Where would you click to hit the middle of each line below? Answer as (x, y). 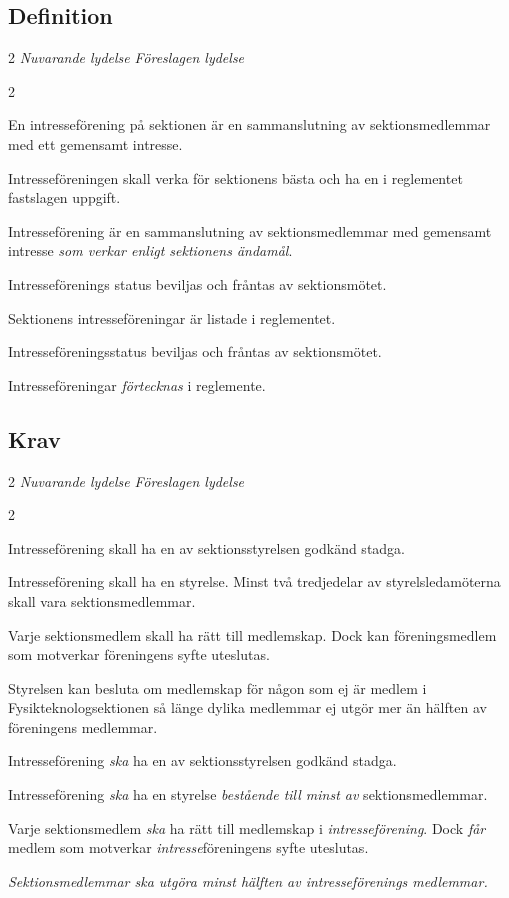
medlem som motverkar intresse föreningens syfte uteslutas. (188, 847)
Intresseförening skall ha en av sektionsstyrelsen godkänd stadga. (207, 547)
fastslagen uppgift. (64, 197)
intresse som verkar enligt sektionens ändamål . (150, 250)
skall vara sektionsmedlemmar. (102, 600)
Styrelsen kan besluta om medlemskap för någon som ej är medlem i (217, 687)
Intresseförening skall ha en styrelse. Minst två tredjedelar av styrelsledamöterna (254, 581)
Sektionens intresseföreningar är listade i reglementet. (172, 317)
